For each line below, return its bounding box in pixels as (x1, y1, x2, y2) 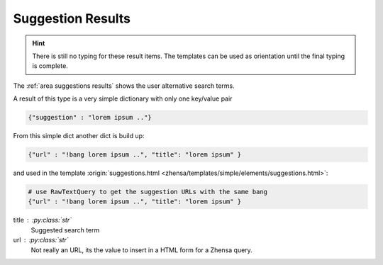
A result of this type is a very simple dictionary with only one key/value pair (13, 94, 233, 103)
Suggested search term (30, 225, 100, 234)
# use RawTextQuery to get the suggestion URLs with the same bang (28, 188, 268, 196)
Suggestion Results (13, 11, 131, 26)
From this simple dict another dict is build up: (13, 132, 145, 140)
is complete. (32, 62, 69, 70)
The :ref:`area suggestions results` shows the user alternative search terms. (13, 81, 235, 90)
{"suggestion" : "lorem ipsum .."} (28, 113, 152, 122)
